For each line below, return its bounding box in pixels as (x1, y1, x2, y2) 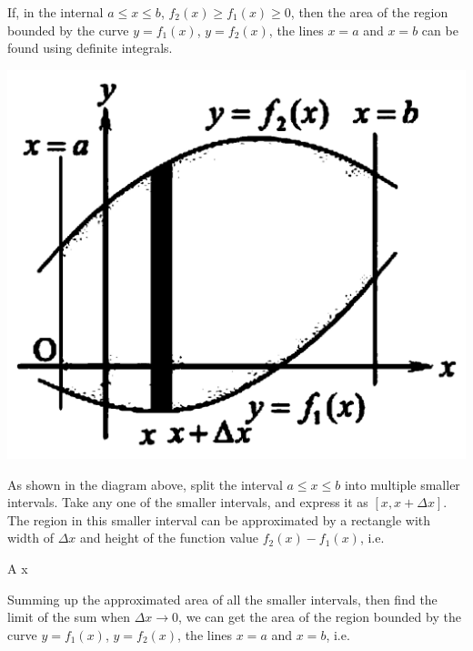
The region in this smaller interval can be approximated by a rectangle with (7, 510, 431, 529)
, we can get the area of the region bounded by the (178, 607, 461, 626)
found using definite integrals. (7, 38, 173, 57)
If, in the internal (7, 3, 104, 21)
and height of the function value (79, 528, 259, 547)
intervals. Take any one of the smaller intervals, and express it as (7, 493, 368, 512)
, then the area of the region (290, 3, 448, 21)
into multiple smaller (344, 474, 460, 493)
